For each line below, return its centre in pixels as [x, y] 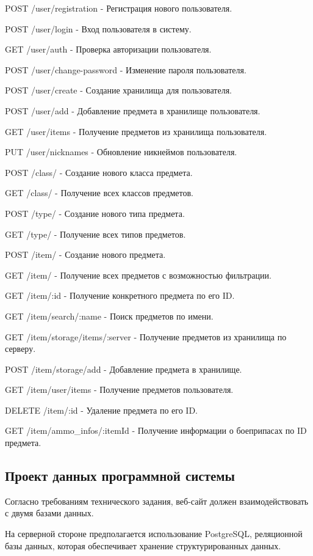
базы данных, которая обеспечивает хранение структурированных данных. [143, 545]
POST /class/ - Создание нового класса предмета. [99, 172]
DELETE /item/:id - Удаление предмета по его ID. [102, 410]
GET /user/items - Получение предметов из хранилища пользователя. [136, 131]
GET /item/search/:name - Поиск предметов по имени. [109, 316]
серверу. [20, 349]
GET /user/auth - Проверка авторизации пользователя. [108, 49]
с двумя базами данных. [49, 513]
